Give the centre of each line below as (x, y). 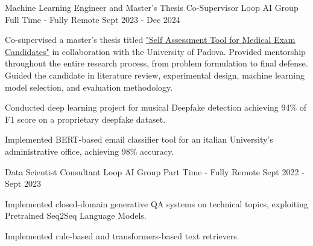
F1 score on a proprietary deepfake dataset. (85, 119)
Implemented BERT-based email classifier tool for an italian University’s (139, 139)
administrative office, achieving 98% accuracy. (90, 151)
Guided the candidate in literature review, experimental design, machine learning (155, 75)
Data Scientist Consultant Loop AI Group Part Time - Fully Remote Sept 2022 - (155, 171)
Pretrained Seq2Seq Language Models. (76, 215)
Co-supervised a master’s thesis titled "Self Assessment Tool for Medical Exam (150, 40)
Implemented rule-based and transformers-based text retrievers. (122, 235)
